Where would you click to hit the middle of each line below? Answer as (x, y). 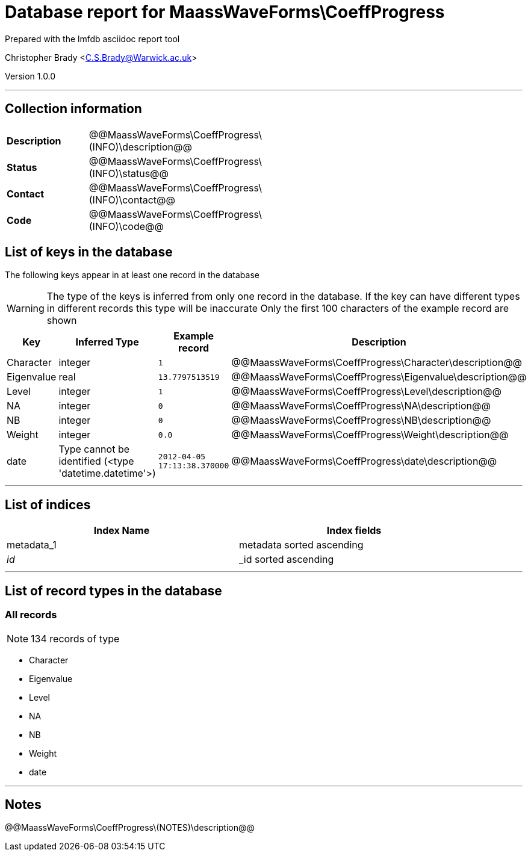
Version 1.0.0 (30, 76)
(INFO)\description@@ (140, 147)
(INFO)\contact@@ (132, 200)
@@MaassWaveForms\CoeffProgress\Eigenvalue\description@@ (379, 377)
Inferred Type (107, 342)
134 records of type (75, 638)
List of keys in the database (89, 252)
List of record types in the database (113, 591)
